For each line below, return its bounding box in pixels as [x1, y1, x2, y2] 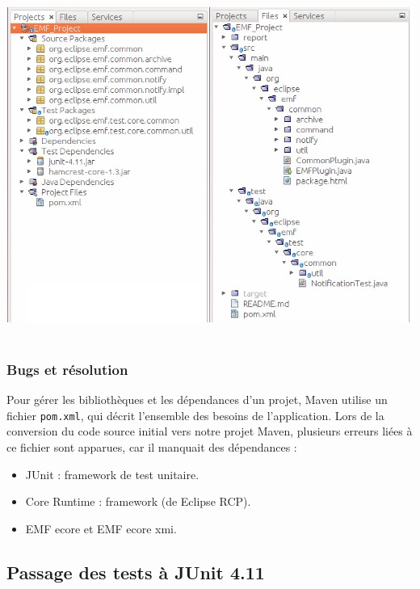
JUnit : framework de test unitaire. [25, 465, 199, 482]
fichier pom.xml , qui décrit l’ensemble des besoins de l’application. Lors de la [6, 406, 384, 423]
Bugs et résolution [6, 359, 128, 379]
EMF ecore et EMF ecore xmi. [25, 520, 177, 536]
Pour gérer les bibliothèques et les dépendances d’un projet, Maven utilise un [6, 391, 388, 408]
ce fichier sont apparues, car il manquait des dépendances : [6, 438, 297, 455]
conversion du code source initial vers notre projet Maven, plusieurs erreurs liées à [6, 423, 413, 440]
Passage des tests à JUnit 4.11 [6, 559, 265, 584]
